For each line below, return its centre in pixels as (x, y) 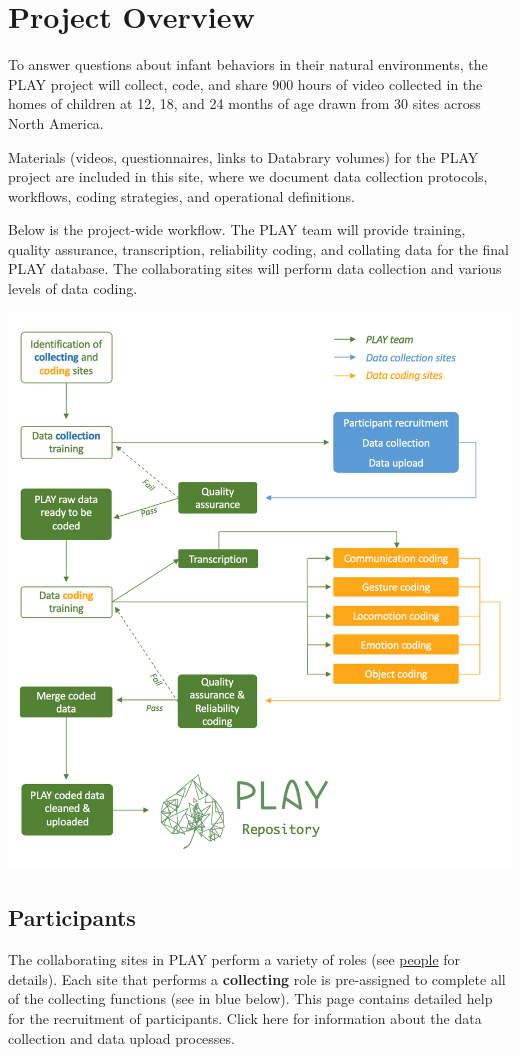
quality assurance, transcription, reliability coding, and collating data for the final (259, 248)
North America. (56, 122)
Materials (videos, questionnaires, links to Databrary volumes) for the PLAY (243, 156)
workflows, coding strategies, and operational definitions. (181, 195)
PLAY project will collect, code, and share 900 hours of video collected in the (245, 83)
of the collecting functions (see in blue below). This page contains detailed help (250, 998)
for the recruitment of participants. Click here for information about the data (245, 1018)
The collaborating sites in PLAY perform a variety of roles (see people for (234, 959)
